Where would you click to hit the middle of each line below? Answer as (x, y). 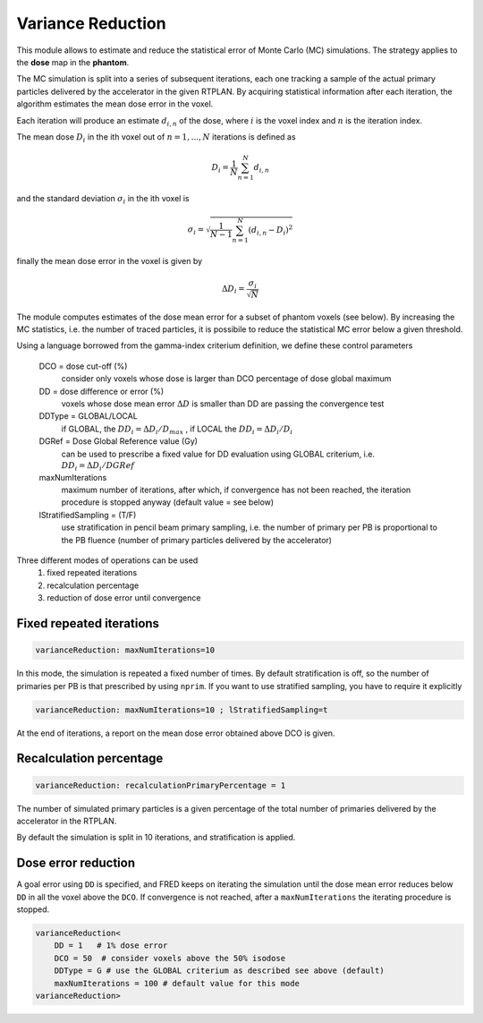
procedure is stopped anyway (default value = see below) (168, 502)
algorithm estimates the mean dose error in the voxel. (115, 104)
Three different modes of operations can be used (107, 560)
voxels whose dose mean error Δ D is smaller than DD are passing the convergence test (223, 404)
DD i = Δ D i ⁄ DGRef (98, 466)
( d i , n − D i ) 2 (271, 230)
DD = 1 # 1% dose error (111, 946)
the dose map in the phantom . (73, 62)
